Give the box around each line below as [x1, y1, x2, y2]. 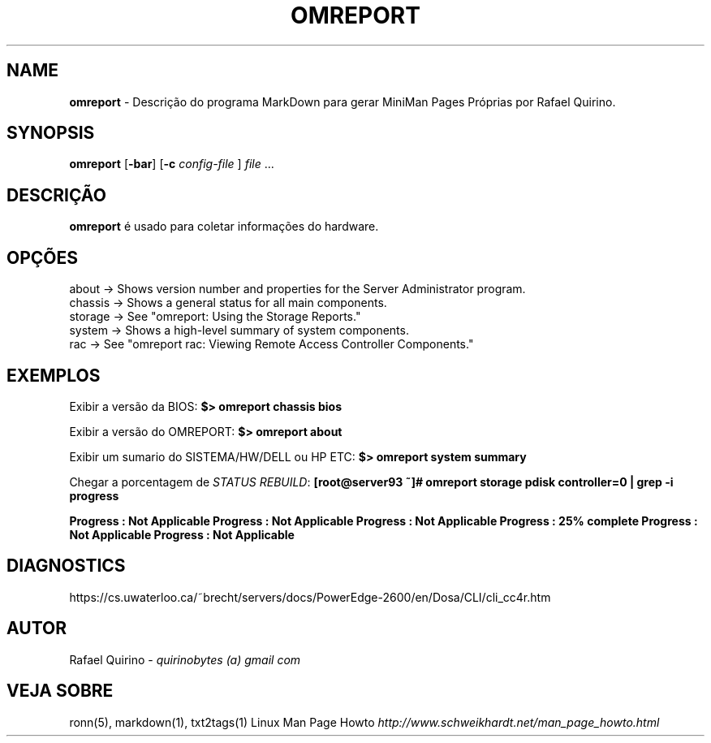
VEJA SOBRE [6, 680, 114, 702]
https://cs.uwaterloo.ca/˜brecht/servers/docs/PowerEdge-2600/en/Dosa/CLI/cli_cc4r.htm [69, 590, 551, 604]
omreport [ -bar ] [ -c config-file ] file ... [69, 157, 274, 171]
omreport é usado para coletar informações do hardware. [69, 219, 379, 234]
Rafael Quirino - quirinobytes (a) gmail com [69, 652, 301, 667]
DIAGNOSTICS [6, 555, 126, 577]
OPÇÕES [6, 247, 79, 268]
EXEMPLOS [6, 365, 101, 386]
